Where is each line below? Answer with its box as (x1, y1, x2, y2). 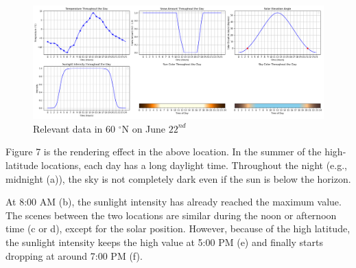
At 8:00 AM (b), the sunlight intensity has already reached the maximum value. (5, 194, 342, 209)
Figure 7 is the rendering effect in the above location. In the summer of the (5, 144, 322, 159)
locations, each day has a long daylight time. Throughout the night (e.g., (41, 157, 348, 172)
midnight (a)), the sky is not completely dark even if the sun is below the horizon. (5, 171, 351, 186)
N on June (121, 121, 166, 135)
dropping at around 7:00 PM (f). (5, 248, 143, 263)
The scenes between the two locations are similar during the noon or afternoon (5, 208, 337, 222)
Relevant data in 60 (33, 121, 115, 135)
